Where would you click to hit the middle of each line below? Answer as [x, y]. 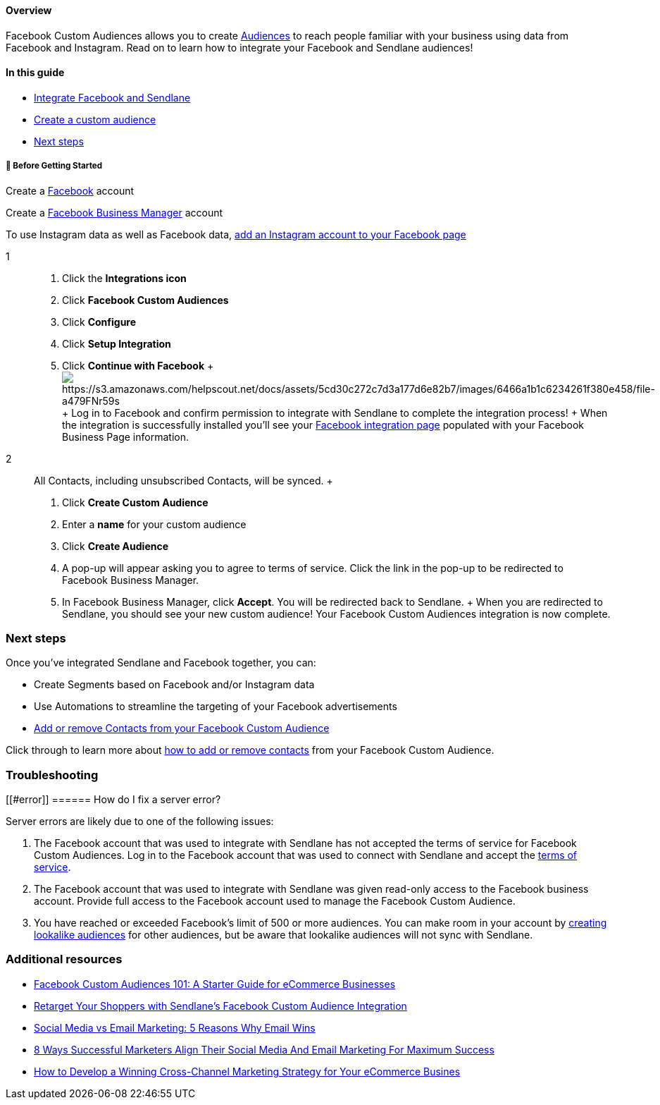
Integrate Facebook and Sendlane [112, 97]
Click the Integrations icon [124, 278]
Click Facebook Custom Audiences [145, 300]
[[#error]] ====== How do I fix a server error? [113, 800]
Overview [29, 10]
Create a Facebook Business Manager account [114, 212]
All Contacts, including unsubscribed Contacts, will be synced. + [183, 480]
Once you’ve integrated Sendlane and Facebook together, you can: [161, 663]
